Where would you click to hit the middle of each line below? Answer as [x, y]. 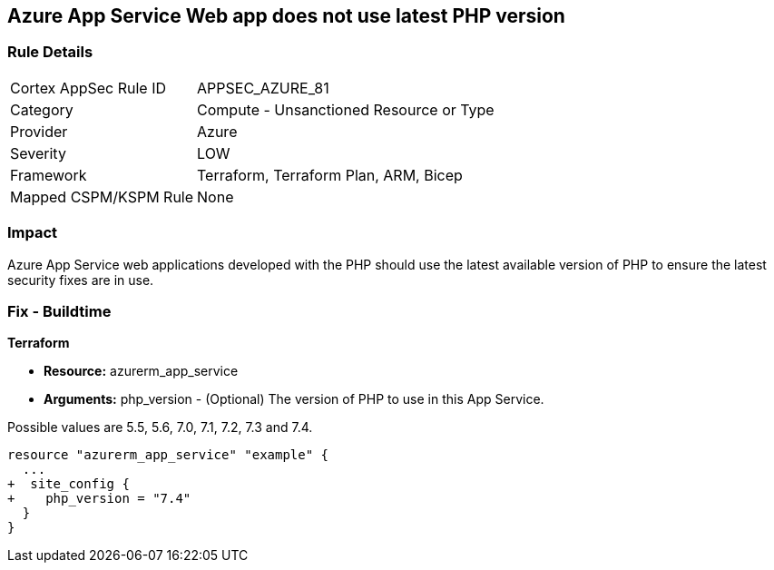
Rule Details [50, 52]
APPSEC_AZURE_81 [263, 88]
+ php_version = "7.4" [99, 499]
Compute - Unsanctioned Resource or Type [346, 109]
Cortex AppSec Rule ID [88, 88]
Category [42, 109]
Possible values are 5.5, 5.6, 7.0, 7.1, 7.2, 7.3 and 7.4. [160, 427]
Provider [39, 131]
